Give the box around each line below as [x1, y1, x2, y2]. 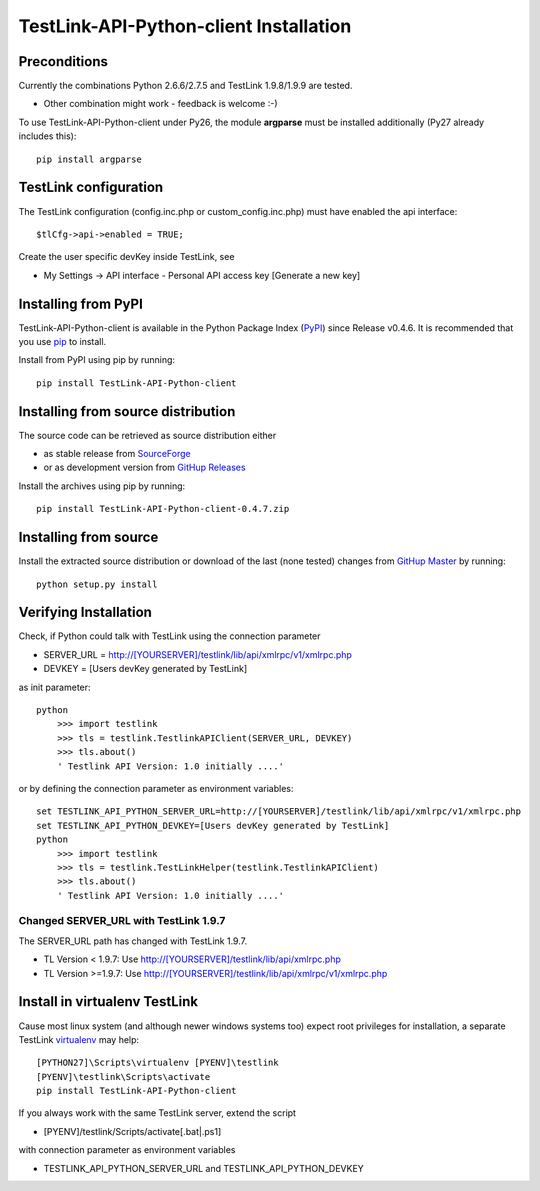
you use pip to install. [18, 336, 107, 347]
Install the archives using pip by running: [18, 480, 186, 492]
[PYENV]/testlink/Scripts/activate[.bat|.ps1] [43, 1125, 222, 1137]
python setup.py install [36, 578, 158, 590]
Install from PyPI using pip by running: [18, 354, 175, 366]
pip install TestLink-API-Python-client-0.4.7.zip [36, 503, 290, 515]
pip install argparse [36, 153, 142, 165]
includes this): [18, 130, 77, 142]
